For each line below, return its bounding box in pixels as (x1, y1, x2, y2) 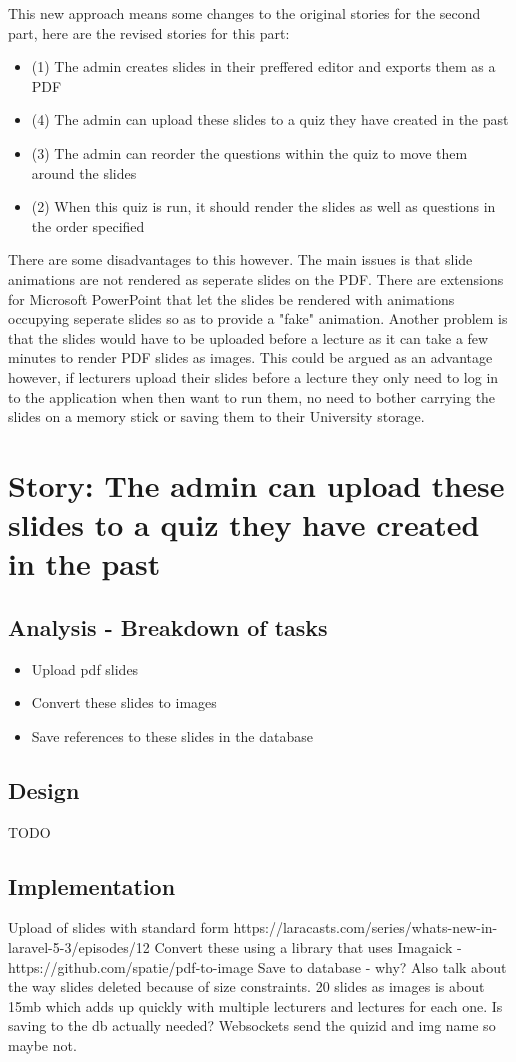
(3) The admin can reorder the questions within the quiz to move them (31, 142, 468, 163)
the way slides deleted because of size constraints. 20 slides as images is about (8, 976, 485, 997)
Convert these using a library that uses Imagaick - (154, 937, 462, 958)
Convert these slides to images (31, 692, 217, 713)
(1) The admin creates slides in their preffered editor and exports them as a (31, 56, 496, 77)
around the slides (31, 162, 137, 183)
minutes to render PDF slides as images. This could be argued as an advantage (8, 347, 493, 368)
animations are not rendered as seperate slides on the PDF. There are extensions (8, 268, 504, 289)
